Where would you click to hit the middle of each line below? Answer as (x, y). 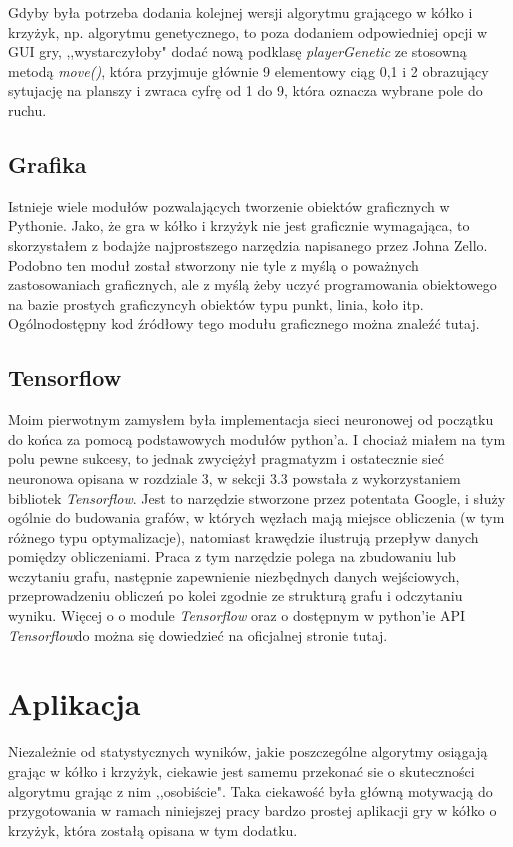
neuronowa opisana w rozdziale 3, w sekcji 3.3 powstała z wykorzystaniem (234, 477)
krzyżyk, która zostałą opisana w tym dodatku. (153, 829)
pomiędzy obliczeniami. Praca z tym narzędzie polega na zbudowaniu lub (232, 556)
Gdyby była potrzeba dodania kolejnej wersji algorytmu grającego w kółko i (240, 12)
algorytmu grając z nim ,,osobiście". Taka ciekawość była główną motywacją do (250, 790)
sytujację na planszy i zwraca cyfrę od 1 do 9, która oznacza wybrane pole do (245, 90)
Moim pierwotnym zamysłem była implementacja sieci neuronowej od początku (251, 419)
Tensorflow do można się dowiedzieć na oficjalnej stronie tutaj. (198, 634)
